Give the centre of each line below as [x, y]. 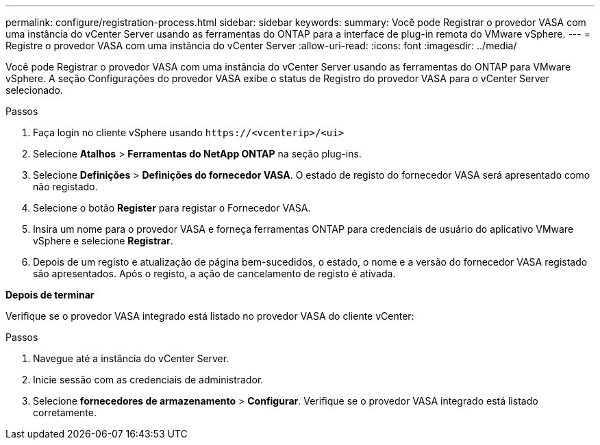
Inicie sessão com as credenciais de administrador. [148, 380]
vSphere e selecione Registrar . [103, 241]
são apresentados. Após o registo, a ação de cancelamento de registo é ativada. [214, 274]
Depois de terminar [50, 295]
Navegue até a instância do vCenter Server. [131, 358]
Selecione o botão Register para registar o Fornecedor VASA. [172, 208]
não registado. [65, 187]
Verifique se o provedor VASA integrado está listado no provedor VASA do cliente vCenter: [210, 316]
